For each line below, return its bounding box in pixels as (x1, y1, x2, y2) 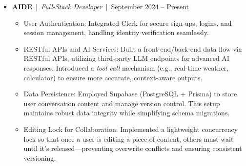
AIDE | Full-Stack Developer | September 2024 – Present (12, 1, 189, 11)
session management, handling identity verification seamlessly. (23, 27, 209, 37)
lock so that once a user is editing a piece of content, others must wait (23, 133, 234, 144)
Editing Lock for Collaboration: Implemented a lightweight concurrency (23, 124, 238, 134)
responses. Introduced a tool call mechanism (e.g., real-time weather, (23, 62, 228, 73)
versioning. (23, 152, 56, 163)
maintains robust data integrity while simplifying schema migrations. (23, 108, 230, 118)
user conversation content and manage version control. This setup (23, 98, 220, 108)
